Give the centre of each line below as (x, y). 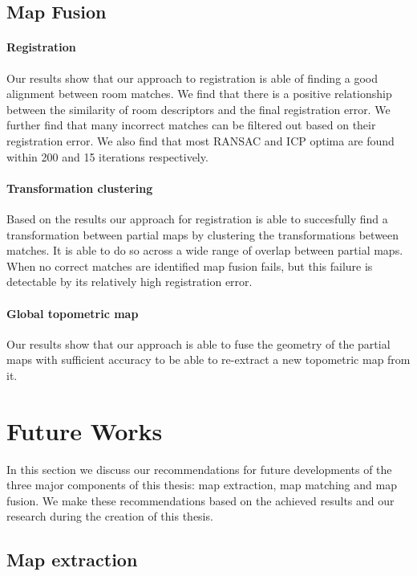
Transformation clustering (80, 188)
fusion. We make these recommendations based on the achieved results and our (200, 500)
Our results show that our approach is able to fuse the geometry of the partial (198, 343)
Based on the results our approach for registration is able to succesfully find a (197, 218)
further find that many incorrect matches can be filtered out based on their (191, 125)
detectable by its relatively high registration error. (130, 282)
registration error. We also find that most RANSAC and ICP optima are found (200, 140)
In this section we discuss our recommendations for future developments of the (199, 469)
